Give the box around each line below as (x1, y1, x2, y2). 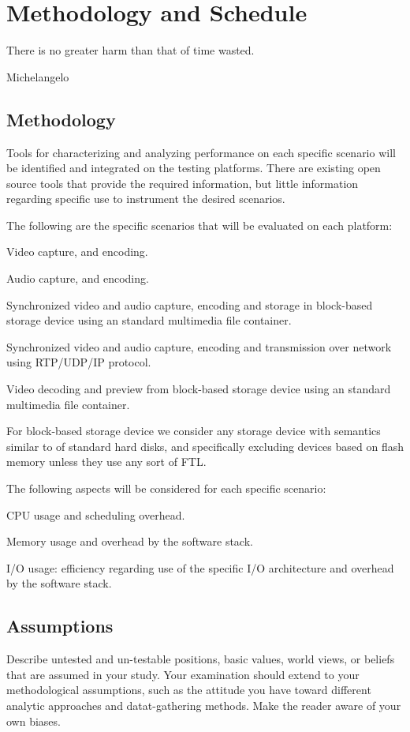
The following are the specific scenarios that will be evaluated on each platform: (6, 216, 393, 233)
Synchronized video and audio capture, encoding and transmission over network (6, 338, 392, 355)
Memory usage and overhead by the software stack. (6, 533, 253, 550)
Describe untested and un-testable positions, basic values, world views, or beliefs (6, 651, 395, 667)
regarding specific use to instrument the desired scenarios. (6, 190, 285, 207)
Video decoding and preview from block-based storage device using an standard (6, 381, 391, 397)
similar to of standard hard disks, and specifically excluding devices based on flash (6, 437, 404, 454)
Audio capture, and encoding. (6, 270, 149, 287)
